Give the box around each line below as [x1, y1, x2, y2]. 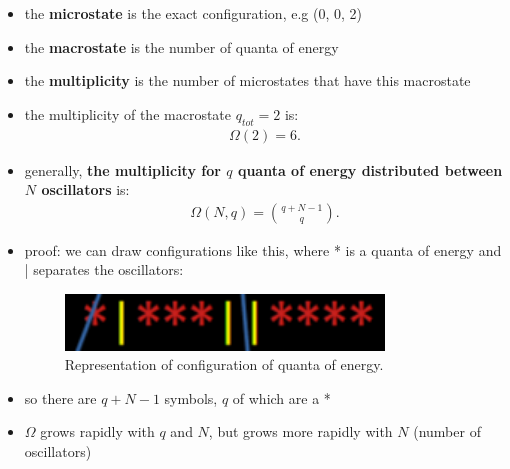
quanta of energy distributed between [237, 159, 503, 180]
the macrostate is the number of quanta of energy [24, 36, 339, 57]
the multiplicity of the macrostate [24, 103, 232, 124]
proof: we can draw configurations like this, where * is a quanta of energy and [24, 239, 502, 260]
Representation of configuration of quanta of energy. [64, 354, 384, 375]
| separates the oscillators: [24, 259, 184, 280]
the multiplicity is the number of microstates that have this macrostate [24, 70, 471, 91]
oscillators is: [41, 179, 130, 200]
